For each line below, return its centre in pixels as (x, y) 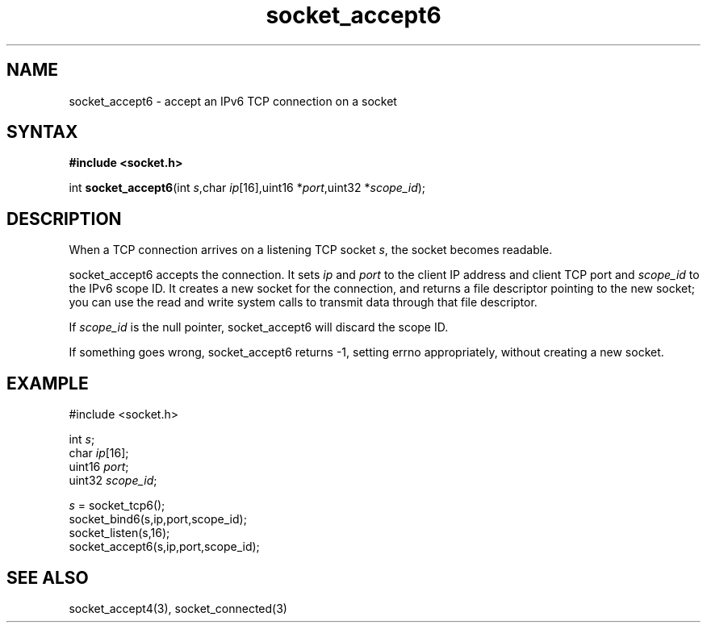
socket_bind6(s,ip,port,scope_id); (158, 519)
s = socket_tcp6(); (117, 506)
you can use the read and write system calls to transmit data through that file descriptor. (303, 302)
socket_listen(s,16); (119, 533)
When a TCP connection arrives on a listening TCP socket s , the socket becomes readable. (311, 250)
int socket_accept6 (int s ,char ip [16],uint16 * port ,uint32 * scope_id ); (247, 188)
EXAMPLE (48, 383)
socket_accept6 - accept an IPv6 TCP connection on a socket (233, 101)
